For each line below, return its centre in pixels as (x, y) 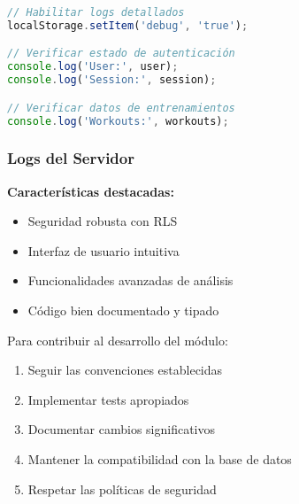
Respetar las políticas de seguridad (122, 488)
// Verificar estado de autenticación (121, 54)
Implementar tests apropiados (108, 399)
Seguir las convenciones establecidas (125, 370)
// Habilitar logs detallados (96, 12)
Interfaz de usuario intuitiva (103, 250)
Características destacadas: (91, 191)
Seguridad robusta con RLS (103, 221)
